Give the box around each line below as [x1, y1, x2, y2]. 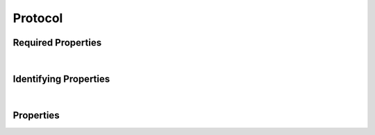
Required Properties [12, 37, 102, 48]
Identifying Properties [12, 73, 110, 84]
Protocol [12, 10, 63, 26]
